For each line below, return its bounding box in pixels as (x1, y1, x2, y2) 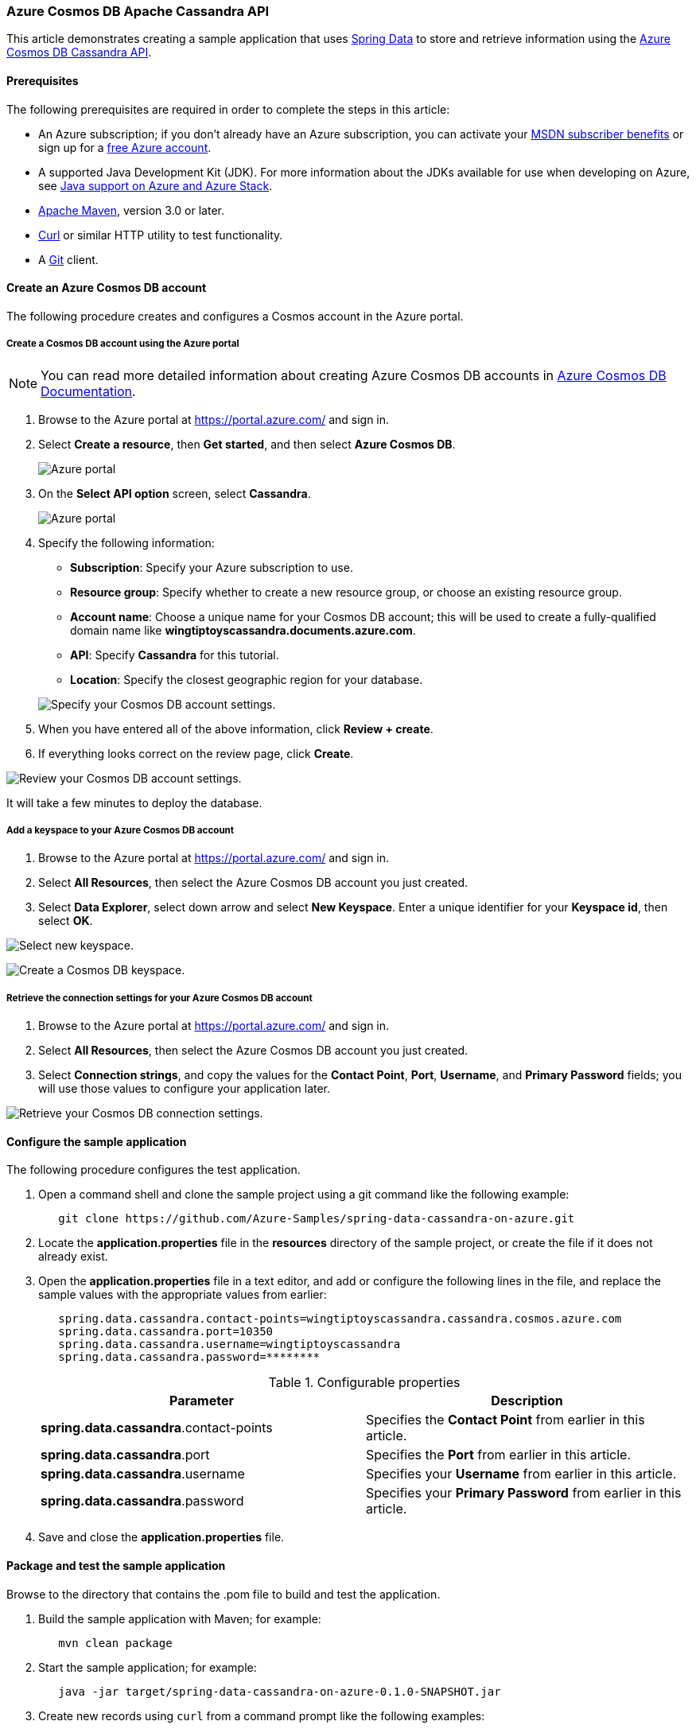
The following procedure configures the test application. (6, 1163, 301, 1177)
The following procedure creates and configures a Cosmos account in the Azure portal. (6, 309, 464, 323)
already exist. (38, 1249, 108, 1264)
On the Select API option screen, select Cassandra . (38, 486, 311, 500)
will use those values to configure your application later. (38, 1082, 331, 1096)
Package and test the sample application (6, 1558, 226, 1572)
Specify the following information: (38, 535, 215, 550)
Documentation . (41, 383, 136, 399)
